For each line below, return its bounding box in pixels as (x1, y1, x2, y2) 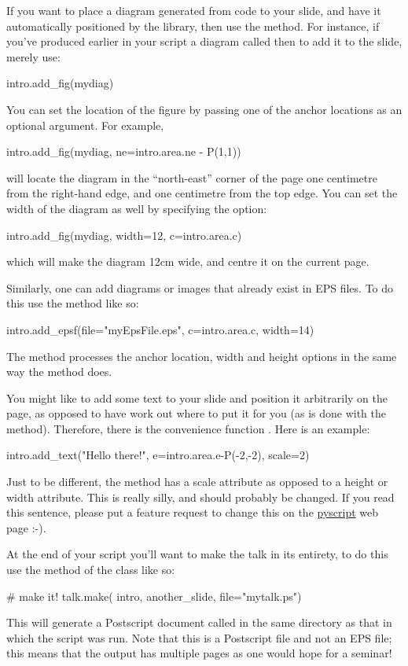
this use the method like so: (6, 295, 139, 311)
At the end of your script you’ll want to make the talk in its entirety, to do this (6, 546, 388, 562)
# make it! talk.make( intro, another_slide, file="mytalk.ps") (6, 587, 302, 604)
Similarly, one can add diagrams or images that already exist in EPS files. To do (6, 279, 394, 296)
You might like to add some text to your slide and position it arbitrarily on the (6, 389, 388, 406)
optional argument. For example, (6, 116, 164, 133)
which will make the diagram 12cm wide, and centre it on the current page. (6, 253, 369, 270)
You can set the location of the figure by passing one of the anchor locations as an (6, 101, 402, 117)
